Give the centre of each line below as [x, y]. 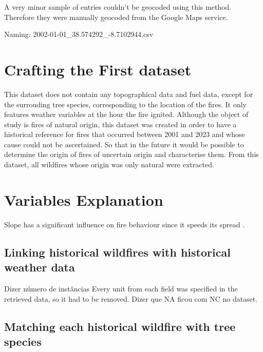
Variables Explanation [84, 199]
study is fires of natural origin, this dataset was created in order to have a [120, 124]
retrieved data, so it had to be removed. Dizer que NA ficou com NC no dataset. [131, 298]
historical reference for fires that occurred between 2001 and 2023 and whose [125, 134]
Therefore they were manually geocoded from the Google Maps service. [116, 17]
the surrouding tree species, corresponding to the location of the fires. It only [125, 104]
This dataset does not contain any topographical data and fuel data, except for [129, 94]
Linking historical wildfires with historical [117, 252]
